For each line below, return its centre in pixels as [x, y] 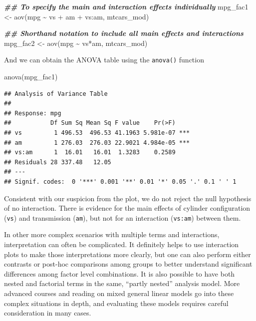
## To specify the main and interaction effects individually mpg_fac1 [126, 6]
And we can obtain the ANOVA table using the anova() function [104, 60]
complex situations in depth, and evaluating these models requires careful [116, 303]
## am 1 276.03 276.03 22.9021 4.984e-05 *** [97, 143]
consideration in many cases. [48, 313]
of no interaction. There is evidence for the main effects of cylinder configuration [127, 208]
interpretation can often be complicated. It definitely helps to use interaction [122, 244]
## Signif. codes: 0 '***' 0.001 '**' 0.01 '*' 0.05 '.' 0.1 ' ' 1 [120, 181]
